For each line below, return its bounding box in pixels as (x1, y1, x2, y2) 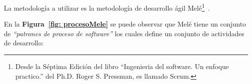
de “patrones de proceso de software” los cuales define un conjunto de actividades (4, 28, 245, 38)
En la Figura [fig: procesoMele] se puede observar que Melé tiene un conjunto (4, 19, 246, 29)
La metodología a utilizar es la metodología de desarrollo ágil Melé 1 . (4, 1, 210, 13)
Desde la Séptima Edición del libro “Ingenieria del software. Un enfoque (15, 61, 229, 71)
